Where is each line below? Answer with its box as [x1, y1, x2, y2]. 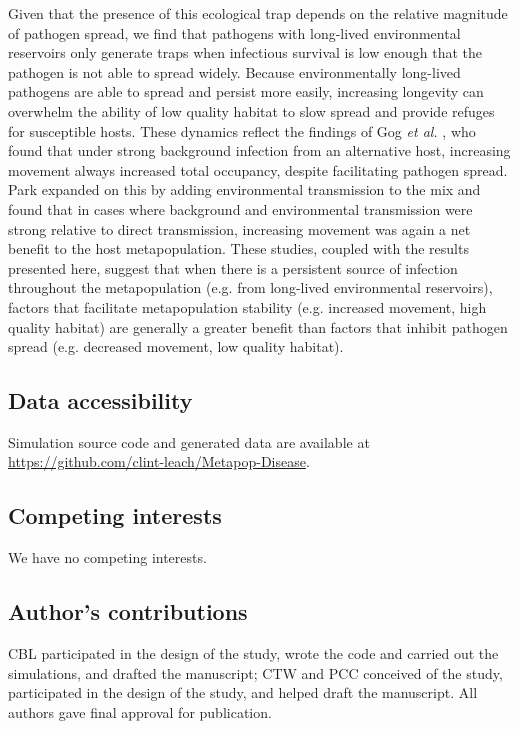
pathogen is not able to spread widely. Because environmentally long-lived [8, 61, 461, 82]
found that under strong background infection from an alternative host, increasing [8, 140, 511, 161]
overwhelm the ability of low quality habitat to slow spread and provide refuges [8, 100, 495, 121]
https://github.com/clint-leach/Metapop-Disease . [8, 451, 310, 472]
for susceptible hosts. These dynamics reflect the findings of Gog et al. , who [8, 120, 476, 141]
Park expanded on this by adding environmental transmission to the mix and [8, 179, 481, 200]
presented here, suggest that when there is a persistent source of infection [8, 257, 458, 278]
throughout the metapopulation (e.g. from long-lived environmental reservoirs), [8, 277, 493, 298]
